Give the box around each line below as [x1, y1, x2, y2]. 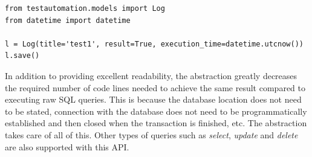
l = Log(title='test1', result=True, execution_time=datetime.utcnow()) [5, 39, 304, 48]
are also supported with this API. [5, 140, 129, 153]
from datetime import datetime [5, 16, 131, 25]
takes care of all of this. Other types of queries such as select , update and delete [5, 128, 298, 141]
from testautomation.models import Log [5, 4, 165, 13]
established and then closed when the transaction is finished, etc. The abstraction [5, 117, 307, 129]
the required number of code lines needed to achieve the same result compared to [5, 81, 305, 94]
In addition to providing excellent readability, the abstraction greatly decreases [5, 69, 297, 82]
